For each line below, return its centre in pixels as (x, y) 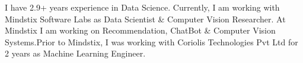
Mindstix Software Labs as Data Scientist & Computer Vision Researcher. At (145, 19)
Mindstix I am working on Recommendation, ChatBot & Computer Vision (140, 30)
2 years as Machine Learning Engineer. (75, 53)
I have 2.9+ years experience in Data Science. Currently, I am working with (142, 7)
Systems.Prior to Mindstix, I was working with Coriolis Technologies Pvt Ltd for (151, 42)
